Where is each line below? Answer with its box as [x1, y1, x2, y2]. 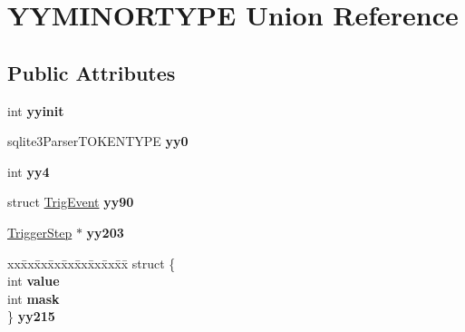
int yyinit [7, 101, 64, 120]
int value [7, 271, 60, 290]
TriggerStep [7, 222, 73, 241]
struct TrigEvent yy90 [7, 192, 134, 211]
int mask [7, 288, 60, 308]
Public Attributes [7, 58, 176, 86]
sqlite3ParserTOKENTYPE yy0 [7, 132, 189, 151]
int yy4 [7, 161, 50, 181]
